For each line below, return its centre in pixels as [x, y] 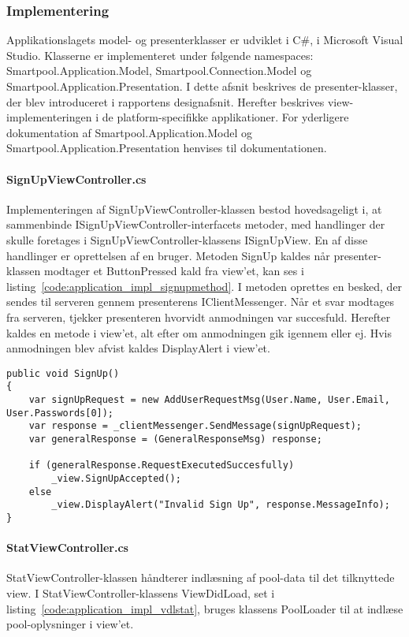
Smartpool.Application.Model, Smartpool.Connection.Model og [159, 71]
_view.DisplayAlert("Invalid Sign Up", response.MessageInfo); [221, 505]
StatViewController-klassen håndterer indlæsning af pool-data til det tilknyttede [201, 577]
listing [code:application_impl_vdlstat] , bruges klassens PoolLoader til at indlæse [205, 608]
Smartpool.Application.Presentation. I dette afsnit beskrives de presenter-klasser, [202, 86]
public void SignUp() [63, 373]
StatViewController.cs [67, 548]
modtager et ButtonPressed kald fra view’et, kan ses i [174, 271]
